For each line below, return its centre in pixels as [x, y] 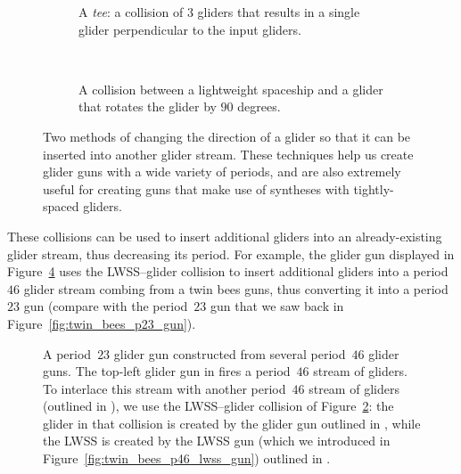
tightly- [374, 188]
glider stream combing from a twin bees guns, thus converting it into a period [236, 288]
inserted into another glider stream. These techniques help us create [228, 154]
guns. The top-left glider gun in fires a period [167, 371]
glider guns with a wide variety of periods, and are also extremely [222, 172]
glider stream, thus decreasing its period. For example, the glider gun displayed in [231, 253]
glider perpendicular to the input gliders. [190, 29]
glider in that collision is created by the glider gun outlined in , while [232, 423]
